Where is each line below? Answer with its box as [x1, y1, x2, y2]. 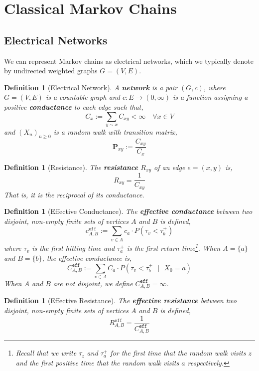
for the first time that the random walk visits [110, 348, 246, 358]
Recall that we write [15, 348, 77, 358]
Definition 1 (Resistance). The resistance [4, 162, 138, 172]
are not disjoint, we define [53, 278, 133, 288]
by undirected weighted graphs [4, 65, 98, 76]
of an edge [154, 162, 185, 172]
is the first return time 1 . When [127, 241, 221, 253]
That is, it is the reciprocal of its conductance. [4, 189, 144, 199]
